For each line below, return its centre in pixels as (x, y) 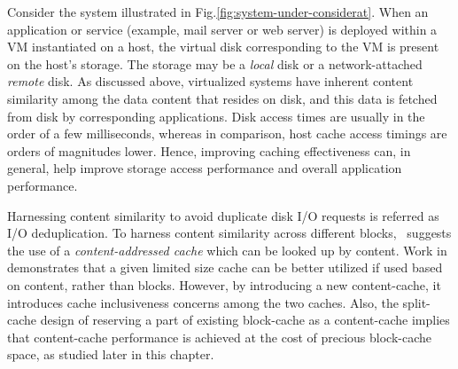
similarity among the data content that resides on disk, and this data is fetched (222, 98)
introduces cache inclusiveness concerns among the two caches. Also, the (203, 302)
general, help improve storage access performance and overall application (205, 168)
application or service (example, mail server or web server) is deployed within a (222, 29)
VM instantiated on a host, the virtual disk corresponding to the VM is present (223, 47)
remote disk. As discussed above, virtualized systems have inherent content (210, 81)
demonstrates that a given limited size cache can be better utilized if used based (225, 267)
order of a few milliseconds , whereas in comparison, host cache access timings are (227, 133)
